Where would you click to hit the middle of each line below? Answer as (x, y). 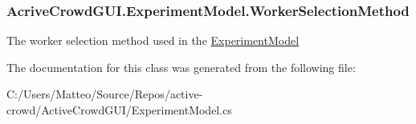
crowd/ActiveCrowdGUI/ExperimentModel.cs (119, 110)
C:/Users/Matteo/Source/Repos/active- (105, 94)
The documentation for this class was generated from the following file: (181, 67)
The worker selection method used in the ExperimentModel (153, 40)
